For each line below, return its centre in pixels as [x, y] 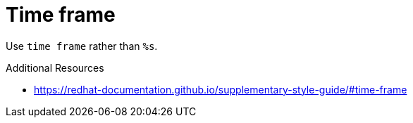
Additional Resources [55, 67]
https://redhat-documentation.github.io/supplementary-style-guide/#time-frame [221, 89]
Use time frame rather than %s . [82, 46]
